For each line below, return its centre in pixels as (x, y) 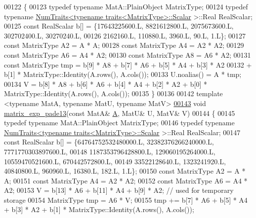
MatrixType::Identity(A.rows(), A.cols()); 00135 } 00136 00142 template (113, 93)
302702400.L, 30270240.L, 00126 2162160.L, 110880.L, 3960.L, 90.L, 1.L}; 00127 (125, 35)
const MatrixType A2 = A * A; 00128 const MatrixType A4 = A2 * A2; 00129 (124, 45)
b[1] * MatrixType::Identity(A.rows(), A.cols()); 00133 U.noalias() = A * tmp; (123, 74)
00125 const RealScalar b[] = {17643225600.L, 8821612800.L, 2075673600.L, (119, 26)
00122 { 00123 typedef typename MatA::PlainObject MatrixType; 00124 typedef (126, 6)
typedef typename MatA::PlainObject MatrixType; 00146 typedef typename (119, 123)
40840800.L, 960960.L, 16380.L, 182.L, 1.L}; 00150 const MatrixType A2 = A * (125, 171)
